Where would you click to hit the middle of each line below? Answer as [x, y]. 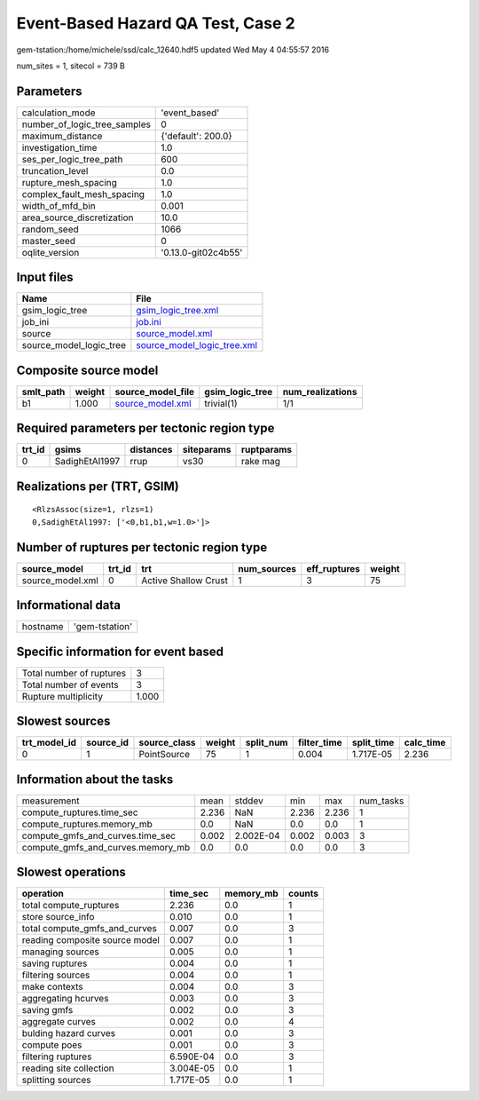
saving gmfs [47, 1010]
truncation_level [55, 170]
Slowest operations [71, 872]
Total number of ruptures [74, 673]
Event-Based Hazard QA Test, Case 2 [156, 23]
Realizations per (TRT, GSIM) [98, 486]
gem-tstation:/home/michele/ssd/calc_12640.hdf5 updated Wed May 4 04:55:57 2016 [173, 50]
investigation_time [59, 147]
